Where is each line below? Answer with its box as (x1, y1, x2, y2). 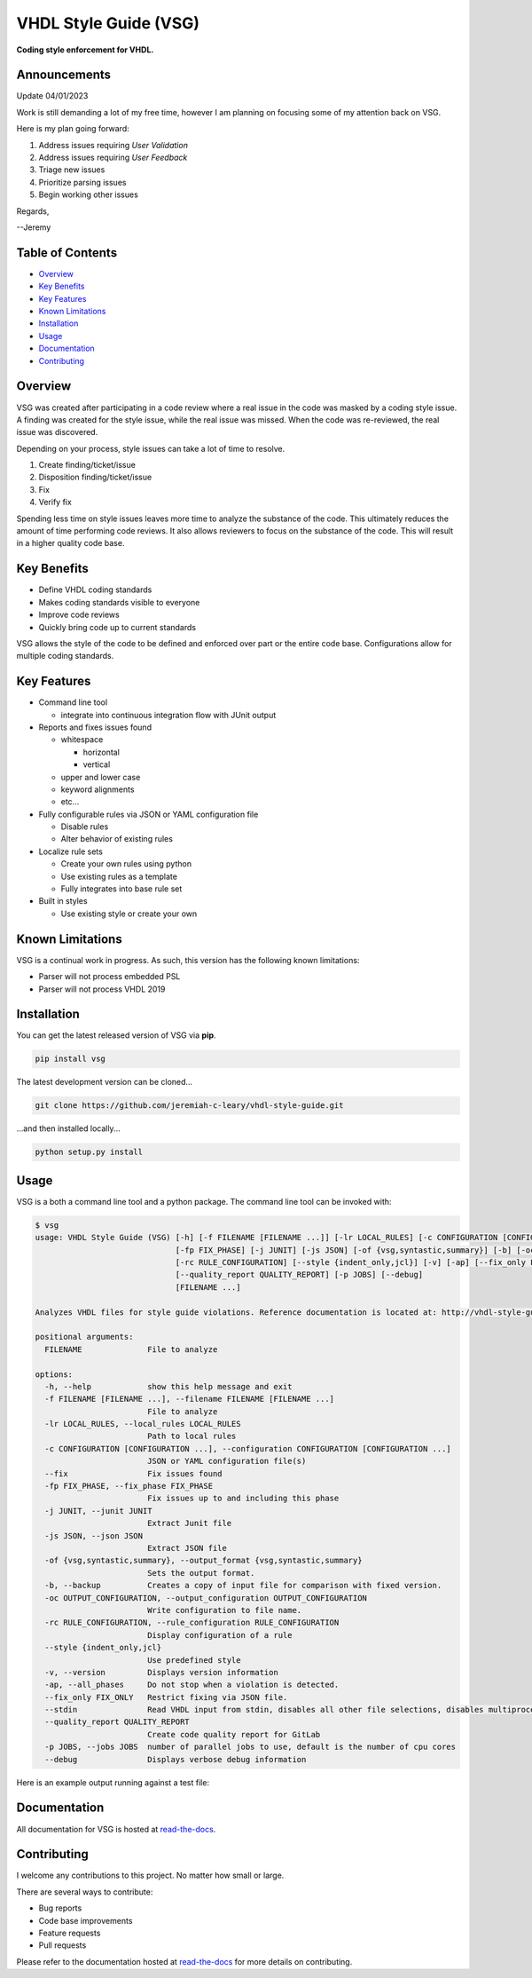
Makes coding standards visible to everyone (38, 597, 200, 607)
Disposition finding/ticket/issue (38, 471, 153, 483)
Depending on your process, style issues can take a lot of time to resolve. (16, 443, 286, 454)
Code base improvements (38, 1915, 133, 1926)
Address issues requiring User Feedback (38, 152, 188, 163)
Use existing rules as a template (60, 871, 177, 882)
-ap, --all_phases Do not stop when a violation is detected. (44, 1680, 340, 1690)
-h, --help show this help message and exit (44, 1381, 293, 1391)
